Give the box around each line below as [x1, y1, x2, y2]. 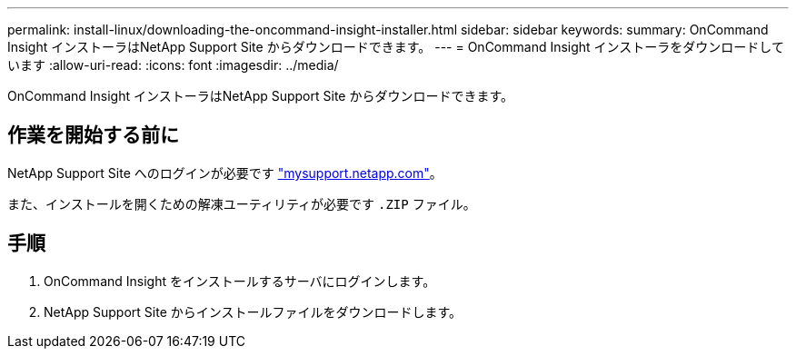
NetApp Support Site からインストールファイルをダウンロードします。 [44, 303, 463, 320]
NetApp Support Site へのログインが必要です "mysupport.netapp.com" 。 [7, 164, 443, 181]
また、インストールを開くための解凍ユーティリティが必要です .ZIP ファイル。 [7, 195, 476, 212]
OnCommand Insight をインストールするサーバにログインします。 [44, 272, 436, 289]
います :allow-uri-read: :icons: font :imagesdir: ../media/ [7, 57, 339, 73]
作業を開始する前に [7, 124, 179, 147]
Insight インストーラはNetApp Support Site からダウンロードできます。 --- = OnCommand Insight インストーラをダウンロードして [7, 39, 784, 54]
